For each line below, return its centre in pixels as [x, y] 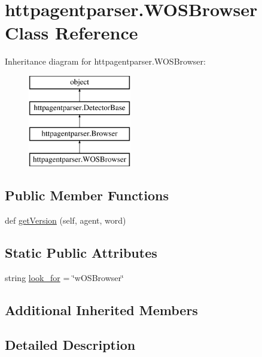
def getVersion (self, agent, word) [65, 220]
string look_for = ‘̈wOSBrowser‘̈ [64, 277]
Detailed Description [70, 345]
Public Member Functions [87, 195]
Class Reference [71, 33]
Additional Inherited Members [101, 309]
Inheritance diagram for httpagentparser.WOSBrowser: [105, 61]
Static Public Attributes [81, 252]
